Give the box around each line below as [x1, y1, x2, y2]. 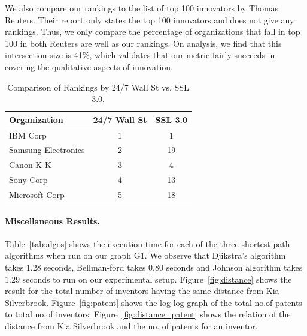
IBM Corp [9, 128, 47, 141]
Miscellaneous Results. [5, 214, 100, 227]
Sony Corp [9, 173, 48, 186]
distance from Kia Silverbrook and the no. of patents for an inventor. [5, 320, 258, 332]
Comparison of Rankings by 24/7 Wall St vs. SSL [7, 80, 189, 93]
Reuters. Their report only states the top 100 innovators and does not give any [5, 13, 294, 26]
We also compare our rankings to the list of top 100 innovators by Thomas [5, 2, 279, 14]
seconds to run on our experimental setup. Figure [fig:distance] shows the [22, 272, 292, 285]
